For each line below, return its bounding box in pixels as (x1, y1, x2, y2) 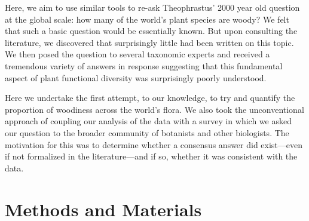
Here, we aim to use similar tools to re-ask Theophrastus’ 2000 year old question (5, 1, 300, 13)
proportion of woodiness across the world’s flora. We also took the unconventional (5, 103, 304, 115)
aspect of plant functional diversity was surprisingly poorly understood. (5, 71, 267, 84)
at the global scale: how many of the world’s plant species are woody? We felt (5, 13, 289, 25)
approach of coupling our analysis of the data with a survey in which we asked (5, 115, 292, 127)
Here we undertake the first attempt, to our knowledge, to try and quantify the (5, 91, 295, 104)
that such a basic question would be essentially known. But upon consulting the (5, 24, 298, 37)
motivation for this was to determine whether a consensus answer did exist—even (5, 138, 303, 151)
